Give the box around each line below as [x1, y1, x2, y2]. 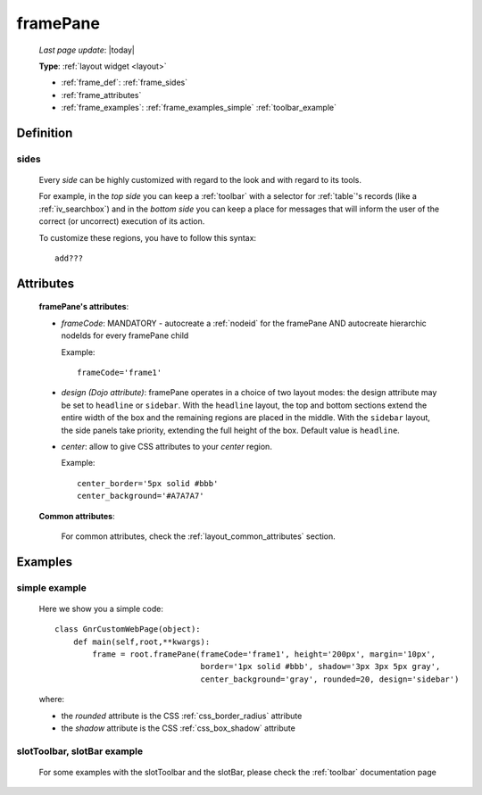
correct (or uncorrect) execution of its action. [38, 216, 205, 227]
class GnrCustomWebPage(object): [54, 625, 201, 634]
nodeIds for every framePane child [61, 330, 189, 341]
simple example [16, 581, 87, 593]
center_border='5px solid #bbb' [77, 478, 219, 488]
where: [38, 694, 65, 705]
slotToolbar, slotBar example [16, 745, 143, 758]
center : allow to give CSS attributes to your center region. [61, 441, 272, 451]
